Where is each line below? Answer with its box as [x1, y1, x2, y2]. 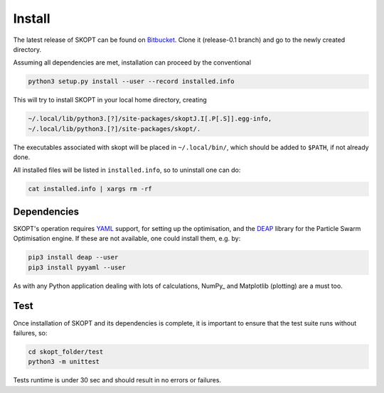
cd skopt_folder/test [28, 348, 104, 355]
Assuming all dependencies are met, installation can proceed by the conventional [13, 58, 252, 67]
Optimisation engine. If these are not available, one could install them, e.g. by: [13, 235, 241, 243]
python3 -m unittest [28, 357, 100, 366]
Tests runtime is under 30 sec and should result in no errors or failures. [13, 376, 222, 384]
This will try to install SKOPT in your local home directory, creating [13, 96, 208, 104]
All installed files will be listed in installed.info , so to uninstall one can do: [13, 166, 241, 174]
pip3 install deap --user [28, 253, 119, 262]
